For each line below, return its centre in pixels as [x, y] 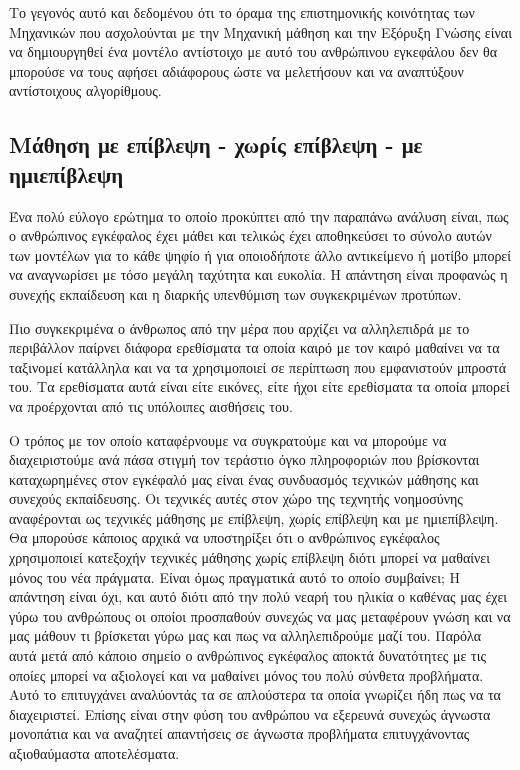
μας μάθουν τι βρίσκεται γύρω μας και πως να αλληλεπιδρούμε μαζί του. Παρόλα [245, 635]
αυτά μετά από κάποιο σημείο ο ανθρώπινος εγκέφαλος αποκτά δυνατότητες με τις [247, 655]
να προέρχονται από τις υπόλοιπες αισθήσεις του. [151, 405]
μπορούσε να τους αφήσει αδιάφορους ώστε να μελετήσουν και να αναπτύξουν [236, 70]
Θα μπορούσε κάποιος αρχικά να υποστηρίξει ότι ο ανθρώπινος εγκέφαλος [224, 537]
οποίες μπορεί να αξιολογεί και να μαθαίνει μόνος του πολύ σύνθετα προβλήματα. [246, 674]
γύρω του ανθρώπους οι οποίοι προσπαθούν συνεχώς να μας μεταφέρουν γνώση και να [260, 615]
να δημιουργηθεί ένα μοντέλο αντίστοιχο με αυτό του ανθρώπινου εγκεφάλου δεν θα [253, 51]
